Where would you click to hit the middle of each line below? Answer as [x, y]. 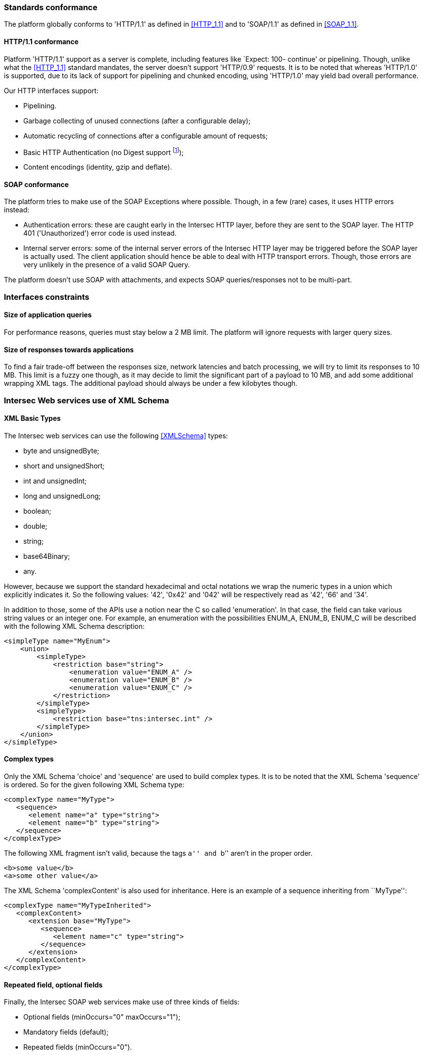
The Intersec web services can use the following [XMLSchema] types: [116, 435]
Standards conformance [51, 7]
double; [35, 526]
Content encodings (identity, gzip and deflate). [98, 167]
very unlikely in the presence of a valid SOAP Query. [107, 265]
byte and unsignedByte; [61, 450]
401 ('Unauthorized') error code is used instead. [100, 233]
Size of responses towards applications [69, 349]
